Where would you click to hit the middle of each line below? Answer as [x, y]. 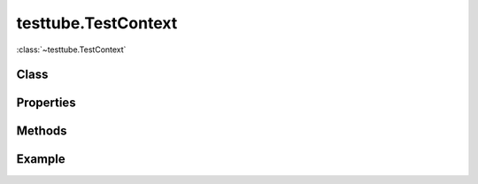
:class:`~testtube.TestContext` [71, 50]
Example [41, 159]
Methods [42, 131]
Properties [46, 103]
